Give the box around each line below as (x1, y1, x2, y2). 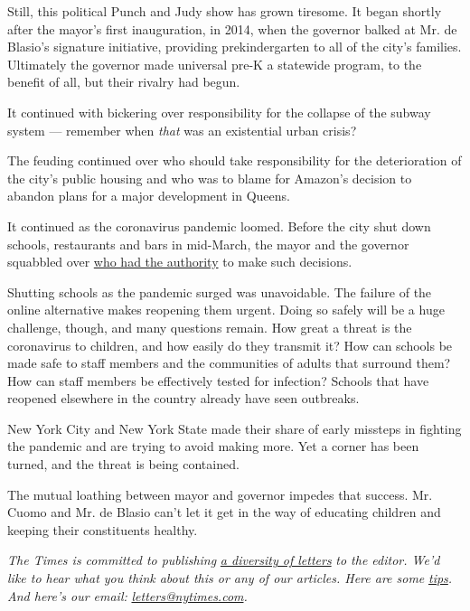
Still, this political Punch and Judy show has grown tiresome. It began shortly (7, 2, 442, 20)
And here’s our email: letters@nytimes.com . (7, 586, 248, 605)
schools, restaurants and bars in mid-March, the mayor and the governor (7, 234, 409, 253)
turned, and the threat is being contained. (7, 455, 240, 474)
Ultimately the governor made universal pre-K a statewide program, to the (7, 54, 422, 73)
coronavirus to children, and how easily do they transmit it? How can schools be (7, 335, 453, 354)
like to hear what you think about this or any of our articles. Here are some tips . (7, 569, 453, 587)
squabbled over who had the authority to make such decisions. (7, 252, 352, 271)
